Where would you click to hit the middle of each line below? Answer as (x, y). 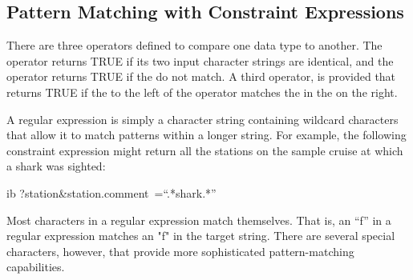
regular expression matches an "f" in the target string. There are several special (201, 236)
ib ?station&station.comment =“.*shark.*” (111, 192)
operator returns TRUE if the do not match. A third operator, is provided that (201, 76)
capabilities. (36, 267)
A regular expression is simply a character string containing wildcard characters (202, 119)
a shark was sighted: (56, 166)
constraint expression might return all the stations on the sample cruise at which (205, 150)
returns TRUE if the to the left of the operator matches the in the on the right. (202, 92)
